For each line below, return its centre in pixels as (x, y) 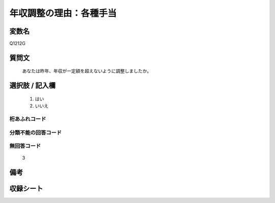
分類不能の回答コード (36, 132)
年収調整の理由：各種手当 (63, 13)
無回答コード (25, 146)
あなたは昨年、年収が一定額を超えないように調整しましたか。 (87, 71)
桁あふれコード (28, 119)
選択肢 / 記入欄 (33, 86)
